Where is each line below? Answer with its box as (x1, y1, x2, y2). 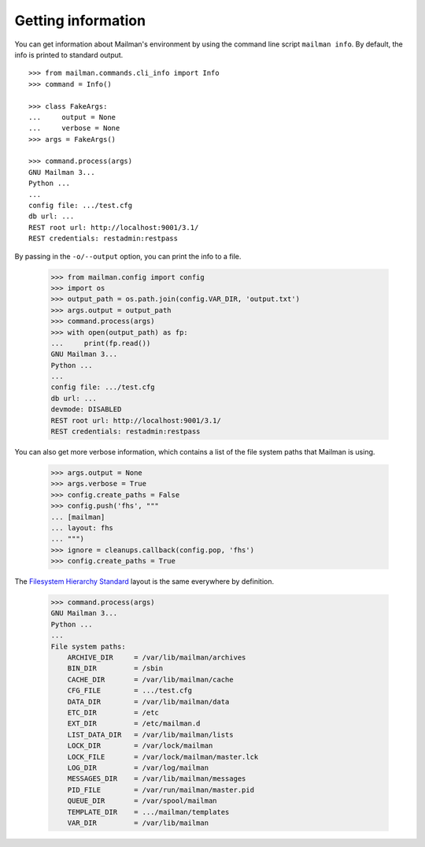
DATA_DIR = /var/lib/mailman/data (67, 697, 230, 706)
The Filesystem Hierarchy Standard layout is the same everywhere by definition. (14, 577, 275, 586)
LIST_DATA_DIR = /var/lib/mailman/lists (67, 730, 234, 739)
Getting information (14, 12, 146, 29)
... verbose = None (28, 124, 120, 133)
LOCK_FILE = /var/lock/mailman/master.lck (67, 752, 259, 761)
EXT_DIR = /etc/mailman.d (67, 719, 201, 728)
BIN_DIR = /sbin (67, 664, 164, 673)
